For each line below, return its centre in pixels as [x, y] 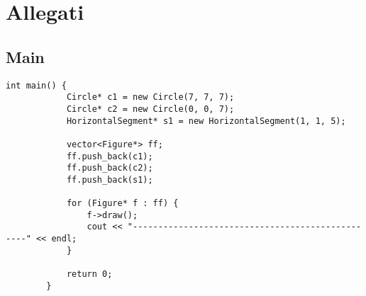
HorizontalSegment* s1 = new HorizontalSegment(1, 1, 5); [206, 121]
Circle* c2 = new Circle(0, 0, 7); [150, 109]
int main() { [36, 85]
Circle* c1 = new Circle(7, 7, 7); [150, 97]
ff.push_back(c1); [110, 156]
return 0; [89, 274]
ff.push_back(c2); [110, 168]
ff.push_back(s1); [110, 180]
